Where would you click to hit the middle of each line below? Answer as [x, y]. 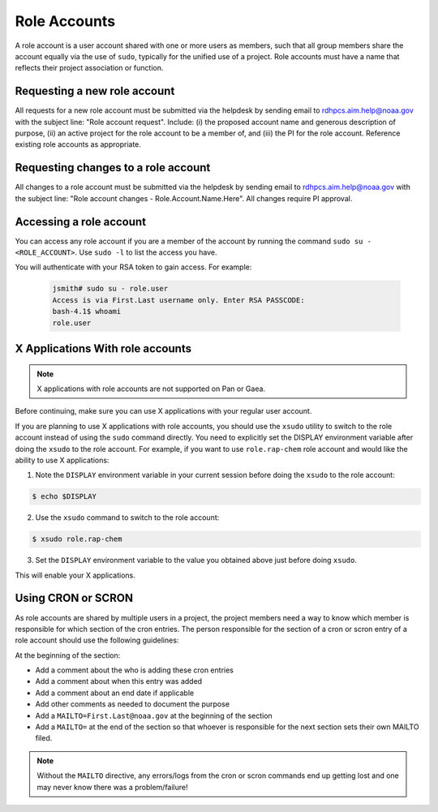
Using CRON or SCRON [74, 598]
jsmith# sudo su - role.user [110, 289]
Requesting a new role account [95, 91]
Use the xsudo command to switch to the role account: [127, 518]
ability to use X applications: [62, 460]
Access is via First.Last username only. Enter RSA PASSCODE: [178, 300]
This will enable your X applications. [75, 575]
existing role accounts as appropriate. [78, 144]
